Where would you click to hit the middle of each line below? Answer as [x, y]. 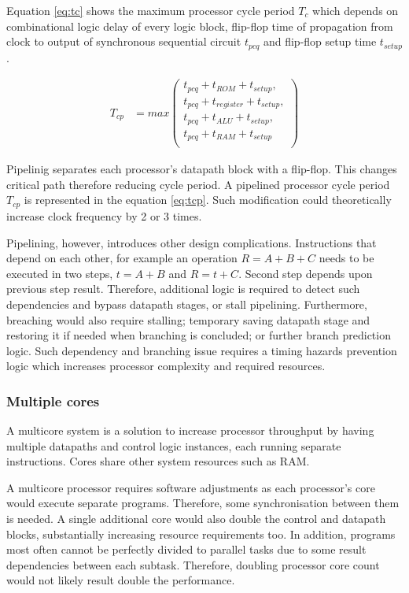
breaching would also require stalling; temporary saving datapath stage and [188, 319]
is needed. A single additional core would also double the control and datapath [196, 519]
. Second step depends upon [306, 273]
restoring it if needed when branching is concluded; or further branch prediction [199, 335]
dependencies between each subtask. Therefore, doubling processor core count [193, 564]
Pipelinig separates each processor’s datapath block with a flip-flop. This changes [202, 169]
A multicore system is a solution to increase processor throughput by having [190, 430]
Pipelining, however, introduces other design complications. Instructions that [192, 242]
